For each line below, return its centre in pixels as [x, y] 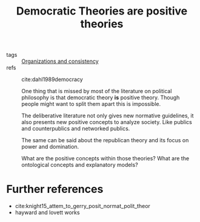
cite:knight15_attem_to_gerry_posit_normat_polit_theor [82, 206]
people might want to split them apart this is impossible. [91, 104]
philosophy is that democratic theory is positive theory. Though [101, 97]
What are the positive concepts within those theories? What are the [105, 158]
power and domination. [50, 147]
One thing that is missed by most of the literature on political [97, 91]
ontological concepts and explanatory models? [80, 165]
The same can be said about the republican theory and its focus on [105, 140]
